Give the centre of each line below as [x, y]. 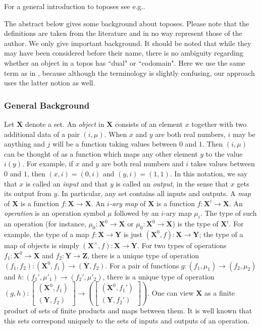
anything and [24, 144]
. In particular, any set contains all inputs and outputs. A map [154, 193]
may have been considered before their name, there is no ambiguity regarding [124, 53]
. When [116, 134]
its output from [28, 193]
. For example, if [48, 163]
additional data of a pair [42, 134]
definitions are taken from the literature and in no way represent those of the [123, 33]
